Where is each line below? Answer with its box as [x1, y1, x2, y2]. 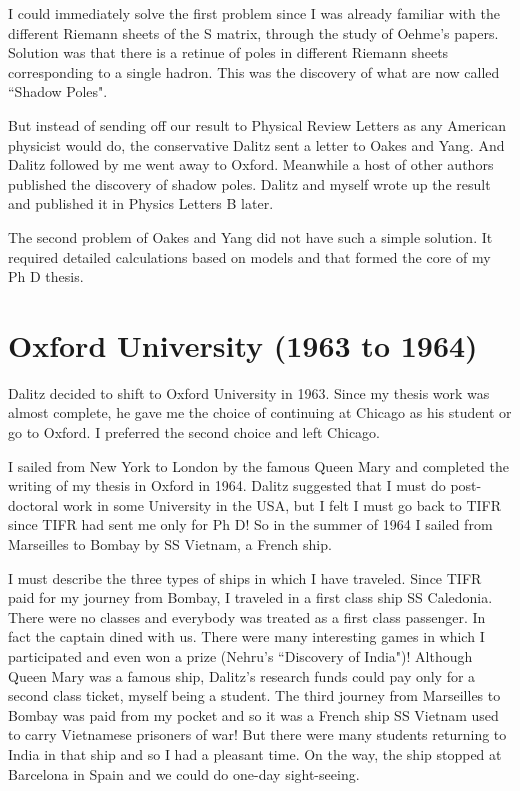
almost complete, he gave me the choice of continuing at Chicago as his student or [8, 402, 512, 423]
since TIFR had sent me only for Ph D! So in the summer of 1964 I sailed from [8, 514, 493, 535]
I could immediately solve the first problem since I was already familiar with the [8, 3, 500, 23]
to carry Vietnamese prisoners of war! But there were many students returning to [8, 724, 507, 745]
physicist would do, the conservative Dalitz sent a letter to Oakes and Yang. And [8, 134, 505, 155]
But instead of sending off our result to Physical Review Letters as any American [8, 114, 506, 135]
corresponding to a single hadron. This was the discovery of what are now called [8, 61, 500, 82]
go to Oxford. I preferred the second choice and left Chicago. [8, 422, 381, 443]
